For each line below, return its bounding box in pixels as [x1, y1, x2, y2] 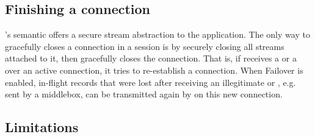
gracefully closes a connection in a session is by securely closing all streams [5, 40, 284, 52]
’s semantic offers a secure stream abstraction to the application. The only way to [5, 28, 310, 41]
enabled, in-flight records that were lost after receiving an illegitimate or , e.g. [5, 76, 296, 88]
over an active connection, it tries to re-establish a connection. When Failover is [5, 63, 303, 76]
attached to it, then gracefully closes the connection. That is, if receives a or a [5, 52, 297, 65]
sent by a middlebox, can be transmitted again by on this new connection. [5, 88, 283, 100]
